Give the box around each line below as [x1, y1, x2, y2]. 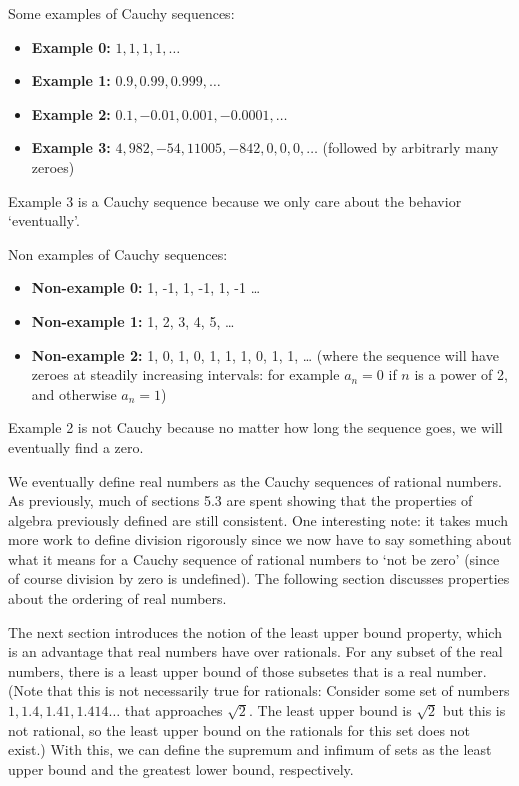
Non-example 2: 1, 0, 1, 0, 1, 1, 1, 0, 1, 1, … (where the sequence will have [31, 344, 499, 365]
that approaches [124, 700, 223, 721]
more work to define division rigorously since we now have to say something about [8, 529, 512, 550]
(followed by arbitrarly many [322, 137, 499, 158]
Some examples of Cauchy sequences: [8, 3, 235, 23]
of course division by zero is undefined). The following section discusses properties [8, 568, 510, 589]
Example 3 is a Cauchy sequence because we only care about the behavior [8, 190, 462, 211]
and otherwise [31, 383, 117, 404]
